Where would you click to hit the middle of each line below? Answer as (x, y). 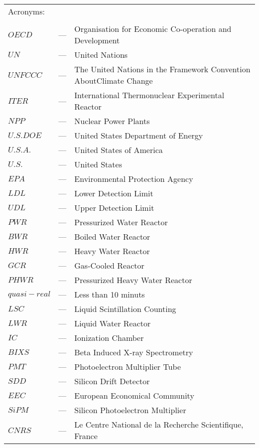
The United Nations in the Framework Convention (162, 69)
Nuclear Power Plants (112, 121)
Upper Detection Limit (114, 208)
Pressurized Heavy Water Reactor (133, 280)
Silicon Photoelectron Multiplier (130, 410)
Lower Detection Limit (114, 193)
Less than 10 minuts (110, 294)
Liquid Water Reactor (113, 323)
